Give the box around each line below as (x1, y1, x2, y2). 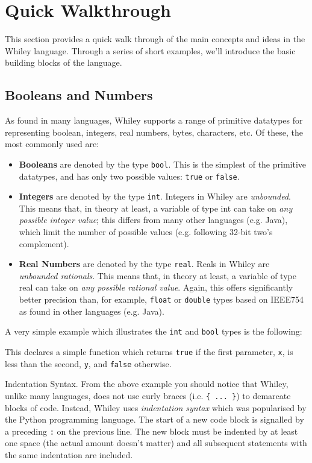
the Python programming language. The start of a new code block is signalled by (5, 413, 304, 426)
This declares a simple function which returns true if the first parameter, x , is (5, 345, 293, 357)
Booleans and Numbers (5, 86, 153, 104)
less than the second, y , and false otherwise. (5, 357, 172, 370)
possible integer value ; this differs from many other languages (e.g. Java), (19, 213, 288, 226)
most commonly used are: (5, 137, 99, 150)
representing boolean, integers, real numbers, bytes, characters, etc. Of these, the (5, 125, 303, 138)
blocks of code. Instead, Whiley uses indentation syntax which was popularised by (5, 401, 307, 414)
